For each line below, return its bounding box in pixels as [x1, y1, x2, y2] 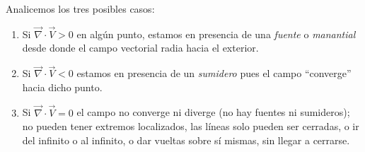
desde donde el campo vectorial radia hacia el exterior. [22, 40, 259, 55]
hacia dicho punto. [22, 79, 103, 94]
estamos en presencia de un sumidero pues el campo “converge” [76, 66, 352, 81]
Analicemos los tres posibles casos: [6, 1, 155, 16]
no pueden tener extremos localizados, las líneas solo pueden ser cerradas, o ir [22, 119, 359, 134]
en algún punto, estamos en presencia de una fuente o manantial [76, 26, 356, 41]
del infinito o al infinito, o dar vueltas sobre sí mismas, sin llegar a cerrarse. [22, 132, 350, 147]
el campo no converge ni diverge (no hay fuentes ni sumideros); [76, 105, 350, 119]
